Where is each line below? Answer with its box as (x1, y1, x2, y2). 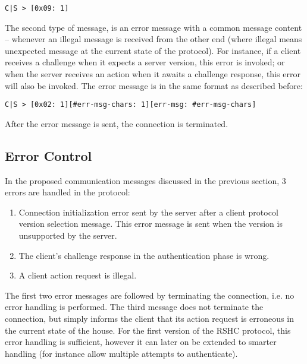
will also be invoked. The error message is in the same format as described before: (5, 79, 303, 91)
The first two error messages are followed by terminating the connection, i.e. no (5, 289, 295, 301)
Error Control (5, 146, 92, 164)
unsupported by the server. (18, 229, 117, 242)
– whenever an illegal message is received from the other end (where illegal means (5, 33, 302, 45)
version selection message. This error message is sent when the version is (18, 217, 283, 230)
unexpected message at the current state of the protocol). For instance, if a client (5, 44, 301, 56)
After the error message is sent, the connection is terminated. (5, 117, 228, 129)
